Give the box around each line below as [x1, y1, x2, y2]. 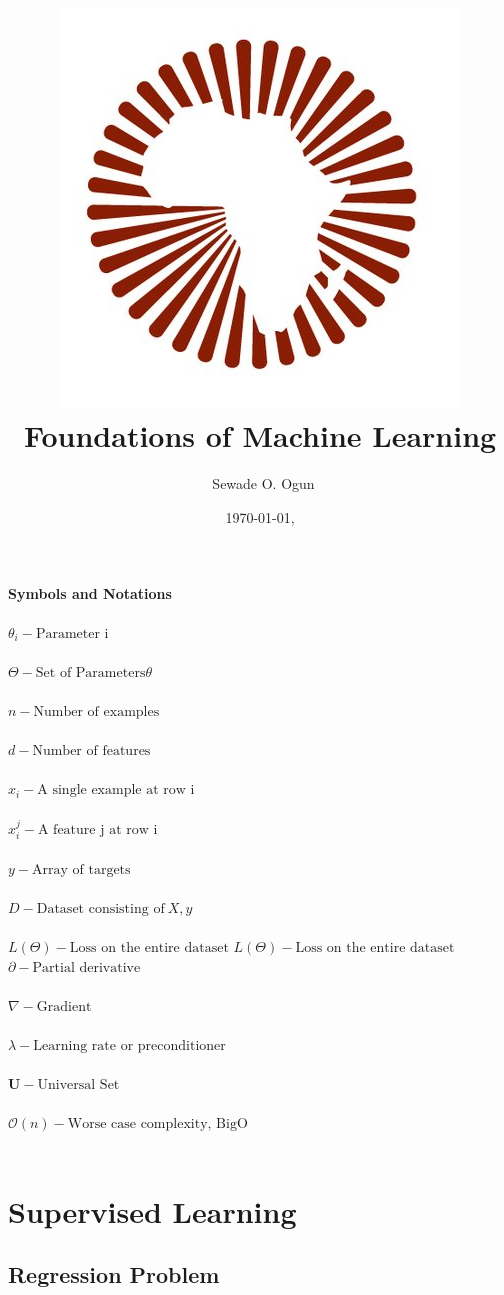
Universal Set [37, 1078, 120, 1093]
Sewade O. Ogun [212, 473, 315, 494]
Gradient [36, 999, 92, 1014]
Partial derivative [32, 960, 141, 975]
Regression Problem [8, 1259, 220, 1290]
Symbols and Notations [8, 582, 172, 603]
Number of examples [33, 705, 160, 720]
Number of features [32, 744, 151, 759]
